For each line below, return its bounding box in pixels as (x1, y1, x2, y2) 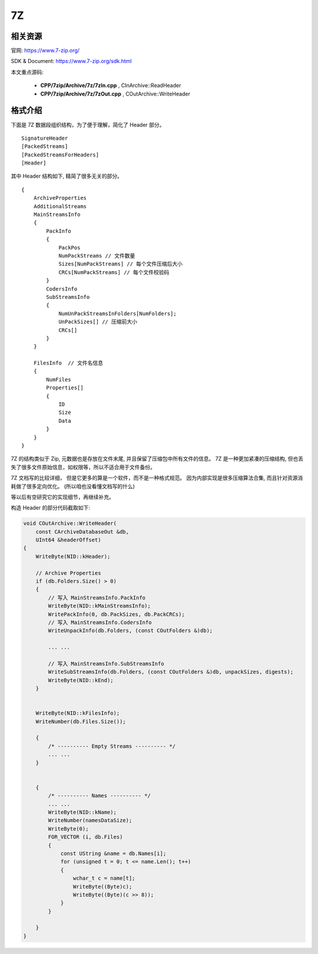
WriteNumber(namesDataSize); (48, 817, 132, 824)
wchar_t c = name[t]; (72, 875, 135, 881)
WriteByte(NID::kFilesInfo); (35, 710, 120, 716)
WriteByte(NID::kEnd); (48, 677, 114, 683)
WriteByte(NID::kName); (48, 808, 117, 815)
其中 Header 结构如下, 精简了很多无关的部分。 (11, 173, 123, 180)
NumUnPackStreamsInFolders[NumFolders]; (58, 310, 177, 317)
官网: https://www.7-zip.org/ (11, 47, 79, 54)
